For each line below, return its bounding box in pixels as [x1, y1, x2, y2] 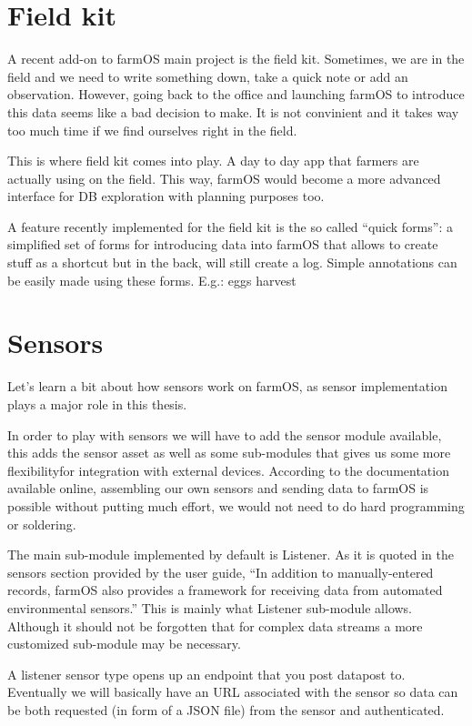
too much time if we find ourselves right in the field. [7, 120, 297, 139]
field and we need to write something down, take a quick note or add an [7, 66, 408, 86]
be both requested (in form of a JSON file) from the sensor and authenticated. [7, 700, 445, 719]
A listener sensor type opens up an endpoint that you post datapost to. [7, 664, 406, 683]
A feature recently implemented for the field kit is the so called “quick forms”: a [7, 217, 453, 236]
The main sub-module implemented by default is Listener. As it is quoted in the [7, 545, 454, 564]
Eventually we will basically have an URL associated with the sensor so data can [7, 682, 458, 701]
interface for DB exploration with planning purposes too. [7, 187, 325, 206]
